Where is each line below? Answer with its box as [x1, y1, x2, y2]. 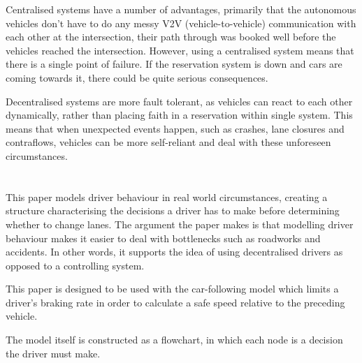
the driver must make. [6, 346, 101, 360]
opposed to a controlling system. [6, 258, 145, 272]
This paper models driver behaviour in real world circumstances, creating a [6, 189, 328, 204]
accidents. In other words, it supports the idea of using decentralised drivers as [6, 244, 343, 259]
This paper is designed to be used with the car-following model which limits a [6, 281, 339, 296]
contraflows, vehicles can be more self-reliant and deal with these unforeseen [6, 135, 331, 149]
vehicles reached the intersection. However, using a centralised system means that [6, 43, 354, 57]
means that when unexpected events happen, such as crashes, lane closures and [6, 121, 345, 135]
